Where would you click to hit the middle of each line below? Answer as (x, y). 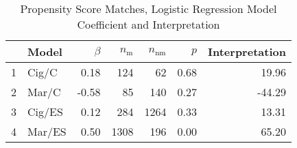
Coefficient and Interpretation (148, 24)
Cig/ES (45, 112)
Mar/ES (47, 131)
